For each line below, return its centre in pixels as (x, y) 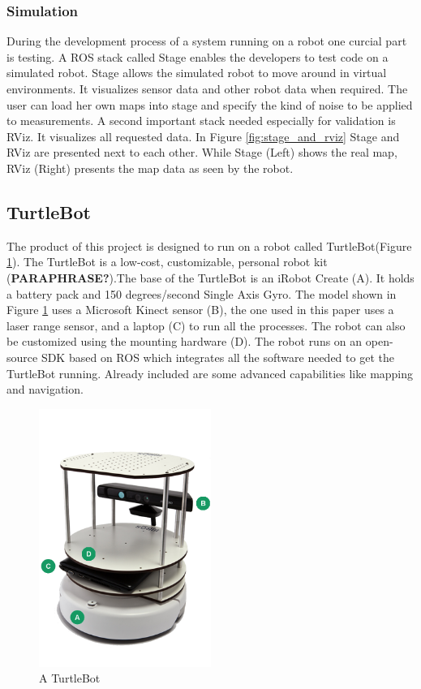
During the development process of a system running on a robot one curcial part (207, 41)
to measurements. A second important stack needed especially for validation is (201, 121)
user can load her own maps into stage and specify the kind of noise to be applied (210, 104)
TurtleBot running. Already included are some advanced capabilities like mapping (210, 373)
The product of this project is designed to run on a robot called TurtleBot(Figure (209, 245)
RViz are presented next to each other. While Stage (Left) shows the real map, (202, 152)
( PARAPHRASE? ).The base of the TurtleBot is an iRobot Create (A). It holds (210, 277)
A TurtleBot (70, 678)
